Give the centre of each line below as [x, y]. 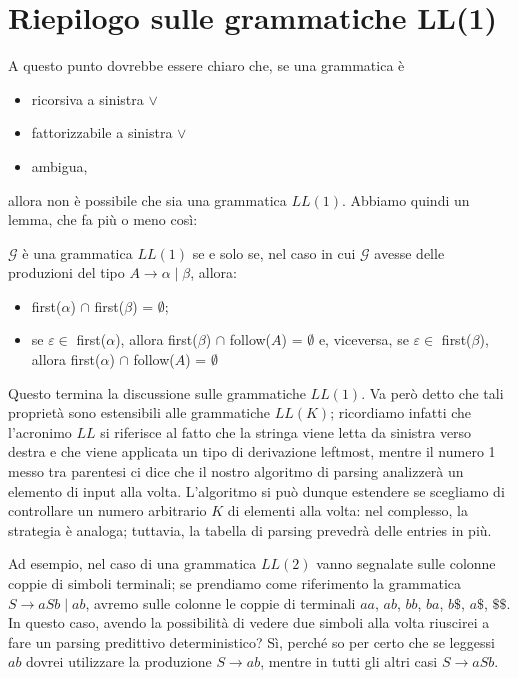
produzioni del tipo [66, 272]
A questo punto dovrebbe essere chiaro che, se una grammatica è [206, 65]
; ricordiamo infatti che [401, 412]
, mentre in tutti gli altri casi [349, 661]
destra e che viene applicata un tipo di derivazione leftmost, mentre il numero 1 [252, 451]
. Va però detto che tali [432, 392]
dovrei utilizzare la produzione [119, 661]
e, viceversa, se [363, 339]
